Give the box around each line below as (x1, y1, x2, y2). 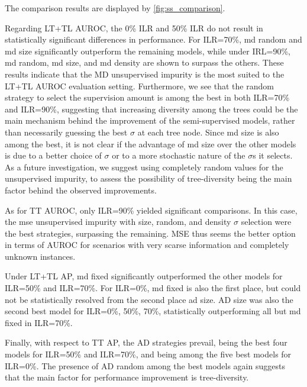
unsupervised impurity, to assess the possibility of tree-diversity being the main (5, 172, 292, 185)
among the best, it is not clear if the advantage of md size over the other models (5, 137, 296, 150)
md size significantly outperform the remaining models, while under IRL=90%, (5, 44, 291, 57)
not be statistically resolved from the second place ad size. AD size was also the (5, 293, 293, 305)
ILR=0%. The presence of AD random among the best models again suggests (5, 359, 285, 372)
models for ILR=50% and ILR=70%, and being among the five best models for (5, 348, 292, 360)
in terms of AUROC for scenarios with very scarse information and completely (5, 238, 289, 251)
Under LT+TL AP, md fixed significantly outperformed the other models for (5, 270, 283, 282)
